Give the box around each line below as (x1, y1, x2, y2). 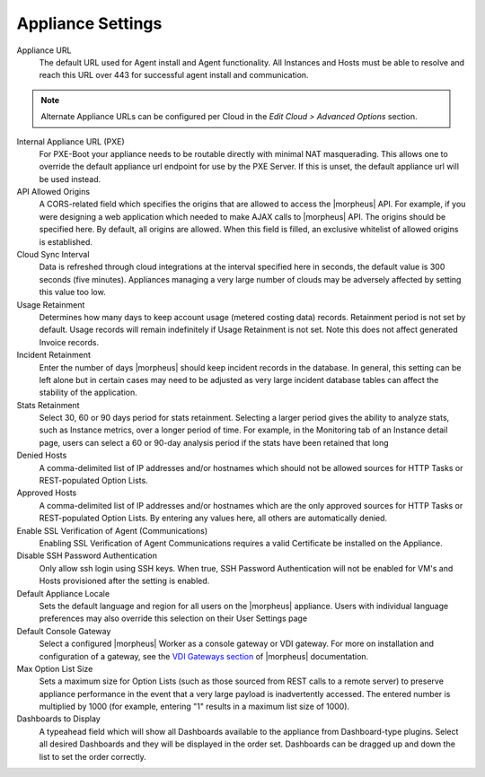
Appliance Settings (16, 13, 163, 33)
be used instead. (39, 173, 101, 184)
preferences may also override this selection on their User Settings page (39, 613, 308, 624)
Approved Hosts (16, 487, 77, 498)
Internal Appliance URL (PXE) (16, 135, 125, 147)
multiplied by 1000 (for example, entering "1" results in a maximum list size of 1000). (39, 701, 350, 712)
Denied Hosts (16, 450, 67, 461)
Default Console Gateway (16, 625, 111, 636)
